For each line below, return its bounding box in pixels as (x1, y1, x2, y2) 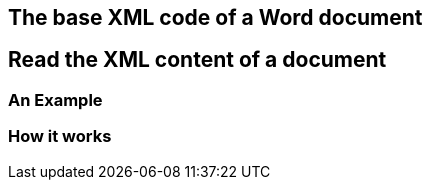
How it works (8, 126, 112, 147)
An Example (8, 89, 103, 110)
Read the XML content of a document (8, 47, 387, 73)
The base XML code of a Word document (8, 5, 423, 30)
